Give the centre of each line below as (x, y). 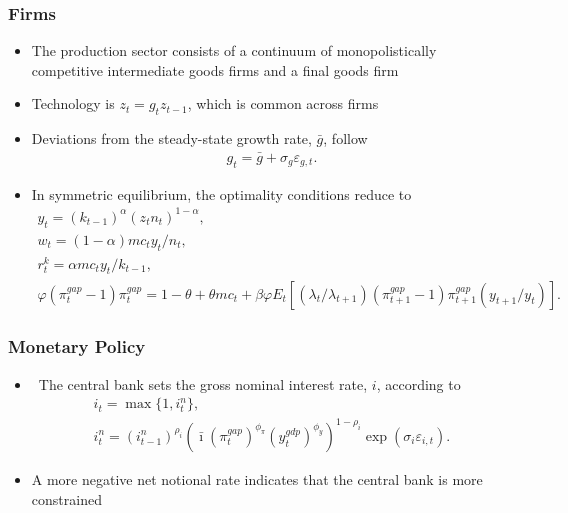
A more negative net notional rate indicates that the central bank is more (257, 478)
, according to (418, 383)
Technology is (73, 103)
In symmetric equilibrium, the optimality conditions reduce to (221, 193)
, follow (345, 138)
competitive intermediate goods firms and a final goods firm (215, 69)
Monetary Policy (77, 346)
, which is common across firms (283, 103)
